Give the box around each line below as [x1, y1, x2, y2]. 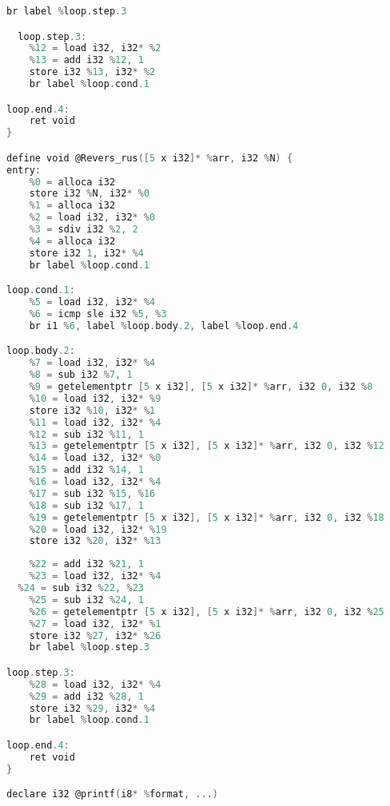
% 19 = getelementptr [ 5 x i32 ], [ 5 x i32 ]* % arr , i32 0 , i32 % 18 [29, 511, 384, 523]
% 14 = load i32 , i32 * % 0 [29, 452, 161, 464]
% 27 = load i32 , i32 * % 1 [29, 617, 161, 629]
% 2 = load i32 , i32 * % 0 [29, 212, 156, 224]
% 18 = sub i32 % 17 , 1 [29, 499, 144, 511]
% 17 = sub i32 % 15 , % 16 [29, 487, 156, 499]
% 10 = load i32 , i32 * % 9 [29, 392, 161, 404]
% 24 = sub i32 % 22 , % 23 [18, 582, 144, 594]
